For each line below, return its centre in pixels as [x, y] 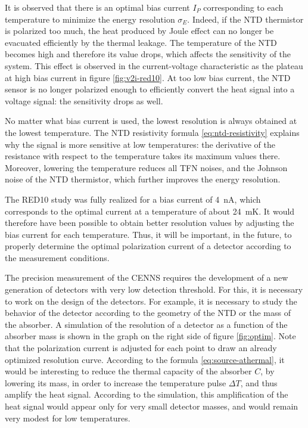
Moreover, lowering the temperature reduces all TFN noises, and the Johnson [146, 167]
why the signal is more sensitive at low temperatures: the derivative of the [140, 144]
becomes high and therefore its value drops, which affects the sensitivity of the [148, 54]
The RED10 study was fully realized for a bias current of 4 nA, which [133, 199]
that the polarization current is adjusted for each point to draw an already [141, 348]
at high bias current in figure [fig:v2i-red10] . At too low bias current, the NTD [148, 77]
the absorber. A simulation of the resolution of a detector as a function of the [146, 324]
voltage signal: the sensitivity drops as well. [84, 100]
